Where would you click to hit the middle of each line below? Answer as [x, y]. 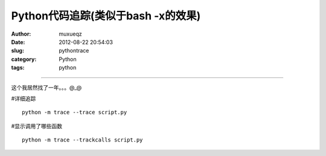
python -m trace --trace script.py [75, 112]
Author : [21, 34]
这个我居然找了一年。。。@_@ [46, 87]
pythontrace [74, 51]
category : [24, 59]
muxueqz [70, 34]
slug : [18, 51]
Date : [18, 42]
